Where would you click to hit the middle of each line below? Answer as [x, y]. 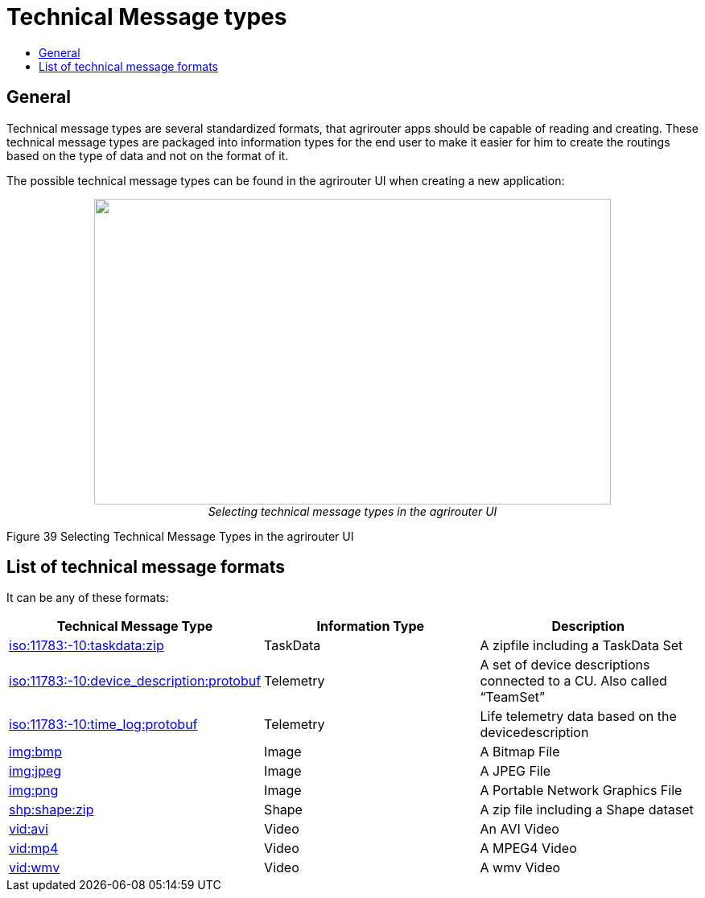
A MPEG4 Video [528, 849]
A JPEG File [515, 771]
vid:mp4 [34, 849]
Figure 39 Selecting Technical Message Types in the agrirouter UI [180, 536]
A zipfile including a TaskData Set [581, 646]
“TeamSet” [512, 697]
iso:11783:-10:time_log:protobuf [103, 725]
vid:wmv [35, 868]
